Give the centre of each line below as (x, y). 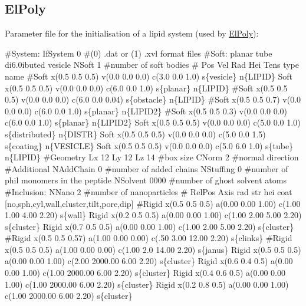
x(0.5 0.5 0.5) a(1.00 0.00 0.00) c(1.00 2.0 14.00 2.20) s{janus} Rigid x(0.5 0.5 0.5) (153, 249)
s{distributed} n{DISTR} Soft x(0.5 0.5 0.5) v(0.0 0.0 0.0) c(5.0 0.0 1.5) (135, 134)
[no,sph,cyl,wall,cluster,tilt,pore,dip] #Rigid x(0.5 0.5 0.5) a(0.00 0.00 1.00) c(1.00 (153, 203)
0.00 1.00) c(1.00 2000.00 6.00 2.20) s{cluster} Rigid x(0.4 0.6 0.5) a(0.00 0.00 (145, 273)
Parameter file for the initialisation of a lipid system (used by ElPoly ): (132, 33)
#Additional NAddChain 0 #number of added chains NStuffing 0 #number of (147, 168)
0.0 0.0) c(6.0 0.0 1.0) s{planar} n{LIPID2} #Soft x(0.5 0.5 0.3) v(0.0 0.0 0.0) (146, 111)
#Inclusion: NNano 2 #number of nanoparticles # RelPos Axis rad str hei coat (149, 191)
